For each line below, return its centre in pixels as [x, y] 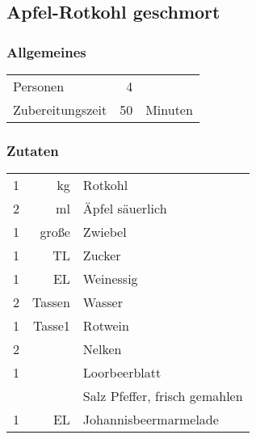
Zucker [102, 255]
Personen [39, 86]
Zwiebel [105, 232]
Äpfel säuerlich [125, 209]
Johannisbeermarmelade [151, 420]
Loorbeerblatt [122, 373]
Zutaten [33, 150]
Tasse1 [51, 326]
